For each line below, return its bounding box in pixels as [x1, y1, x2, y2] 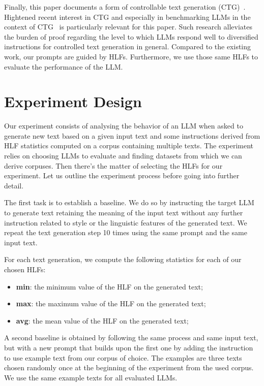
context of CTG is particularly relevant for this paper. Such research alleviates [4, 21, 252, 32]
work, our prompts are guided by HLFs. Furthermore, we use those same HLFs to [4, 51, 258, 61]
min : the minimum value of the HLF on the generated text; [16, 281, 203, 292]
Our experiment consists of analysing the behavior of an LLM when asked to [4, 120, 243, 131]
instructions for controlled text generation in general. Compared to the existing [4, 41, 251, 52]
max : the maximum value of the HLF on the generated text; [16, 298, 206, 309]
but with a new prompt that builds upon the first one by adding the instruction [4, 342, 253, 352]
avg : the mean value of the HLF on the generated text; [16, 315, 189, 326]
